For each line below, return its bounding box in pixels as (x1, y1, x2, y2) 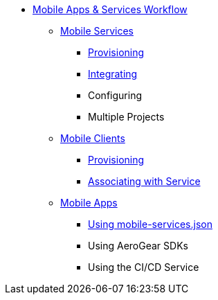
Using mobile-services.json (88, 218, 212, 230)
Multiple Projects (88, 111, 165, 123)
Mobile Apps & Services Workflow (33, 3, 188, 15)
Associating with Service (88, 175, 201, 187)
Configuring (88, 89, 142, 101)
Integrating (88, 68, 138, 80)
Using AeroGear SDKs (88, 240, 188, 252)
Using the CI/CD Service (88, 261, 199, 273)
